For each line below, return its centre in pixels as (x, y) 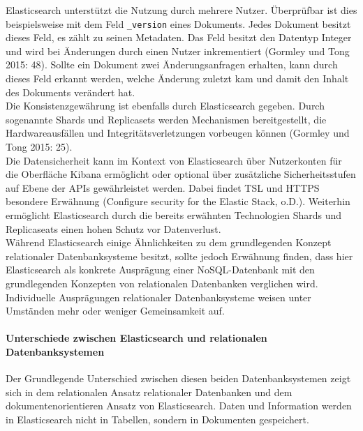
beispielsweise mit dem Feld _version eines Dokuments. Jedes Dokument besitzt (178, 23)
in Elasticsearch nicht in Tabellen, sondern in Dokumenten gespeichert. (157, 419)
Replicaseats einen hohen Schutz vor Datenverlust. (113, 228)
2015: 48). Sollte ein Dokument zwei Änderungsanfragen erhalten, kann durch (172, 65)
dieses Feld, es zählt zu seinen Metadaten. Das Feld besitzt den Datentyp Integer (179, 37)
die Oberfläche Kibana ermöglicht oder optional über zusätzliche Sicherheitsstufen (181, 174)
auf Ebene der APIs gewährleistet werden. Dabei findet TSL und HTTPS (163, 187)
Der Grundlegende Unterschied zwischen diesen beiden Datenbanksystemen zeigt (178, 378)
